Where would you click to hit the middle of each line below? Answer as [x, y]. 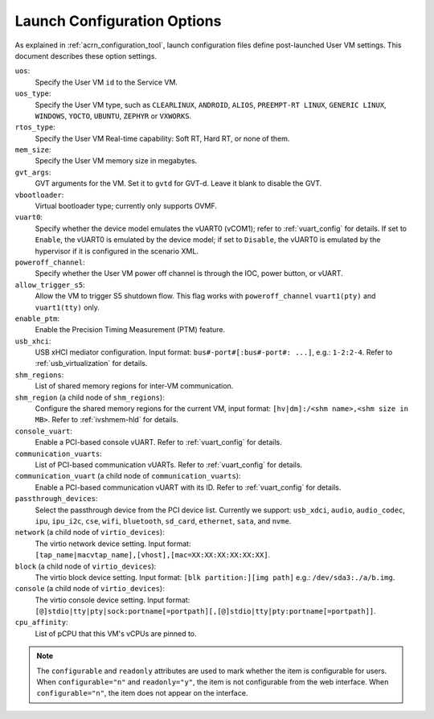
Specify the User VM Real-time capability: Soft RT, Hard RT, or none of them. [162, 138]
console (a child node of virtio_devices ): [90, 589]
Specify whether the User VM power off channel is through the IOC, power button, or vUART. [189, 273]
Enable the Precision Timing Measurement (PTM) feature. [130, 330]
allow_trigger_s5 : [50, 285]
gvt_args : [33, 172]
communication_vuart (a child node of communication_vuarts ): [128, 476]
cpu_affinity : [41, 622]
